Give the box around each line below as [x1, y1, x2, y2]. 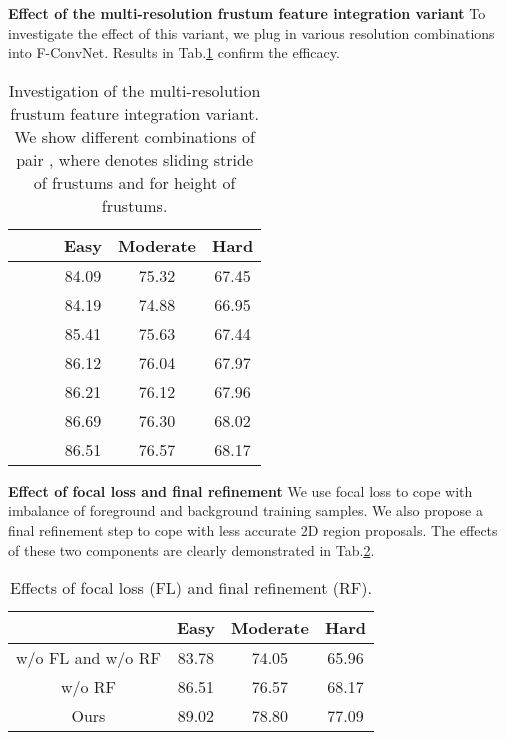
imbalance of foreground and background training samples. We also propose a [8, 500, 483, 521]
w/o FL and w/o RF [16, 646, 161, 670]
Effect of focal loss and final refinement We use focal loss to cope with [8, 480, 473, 501]
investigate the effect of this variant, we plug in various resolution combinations [8, 22, 495, 43]
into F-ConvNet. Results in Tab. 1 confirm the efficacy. [8, 42, 340, 63]
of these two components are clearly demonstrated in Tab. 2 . [8, 539, 375, 560]
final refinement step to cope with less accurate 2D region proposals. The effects [8, 519, 498, 540]
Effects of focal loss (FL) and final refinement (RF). [10, 576, 372, 600]
